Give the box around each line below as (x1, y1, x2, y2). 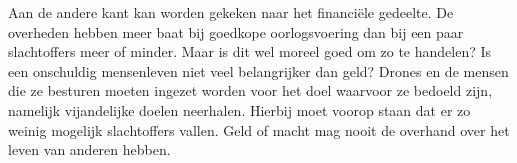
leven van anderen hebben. (8, 139, 171, 160)
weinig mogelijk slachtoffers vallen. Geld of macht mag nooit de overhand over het (8, 119, 510, 140)
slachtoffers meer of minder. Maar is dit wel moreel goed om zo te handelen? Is (8, 41, 492, 62)
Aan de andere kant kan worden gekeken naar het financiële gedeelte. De (8, 2, 454, 22)
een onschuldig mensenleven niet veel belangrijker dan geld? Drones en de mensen (8, 60, 509, 81)
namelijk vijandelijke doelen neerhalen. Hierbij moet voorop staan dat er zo (8, 99, 471, 120)
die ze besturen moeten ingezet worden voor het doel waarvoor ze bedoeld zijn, (8, 80, 493, 101)
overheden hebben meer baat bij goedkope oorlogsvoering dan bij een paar (8, 21, 464, 42)
